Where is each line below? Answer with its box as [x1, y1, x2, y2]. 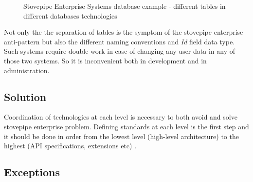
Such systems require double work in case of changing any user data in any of [4, 46, 235, 56]
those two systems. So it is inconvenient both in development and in [4, 55, 207, 65]
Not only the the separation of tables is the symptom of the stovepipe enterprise [4, 27, 243, 37]
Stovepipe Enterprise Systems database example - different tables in [23, 1, 226, 11]
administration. [4, 65, 50, 75]
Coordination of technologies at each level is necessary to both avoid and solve [4, 112, 237, 122]
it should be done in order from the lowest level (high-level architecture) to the [4, 131, 239, 141]
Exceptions [4, 164, 60, 180]
